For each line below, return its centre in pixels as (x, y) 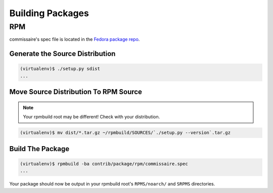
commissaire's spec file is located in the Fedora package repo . (75, 39)
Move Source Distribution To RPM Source (76, 92)
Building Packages (49, 13)
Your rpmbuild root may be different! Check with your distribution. (92, 117)
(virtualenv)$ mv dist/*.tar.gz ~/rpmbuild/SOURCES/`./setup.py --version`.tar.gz (125, 133)
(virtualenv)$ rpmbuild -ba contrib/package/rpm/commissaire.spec (104, 164)
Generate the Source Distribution (62, 54)
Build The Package (39, 149)
